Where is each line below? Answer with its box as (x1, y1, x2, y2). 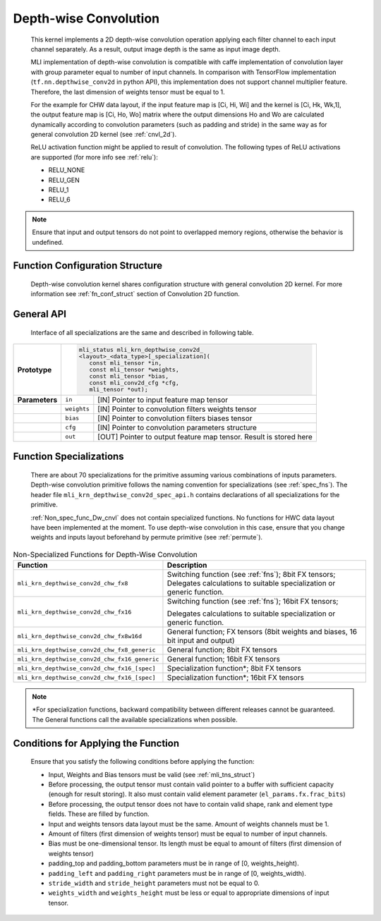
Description (167, 561, 207, 571)
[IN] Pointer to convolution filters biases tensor (97, 413, 253, 423)
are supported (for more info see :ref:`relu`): (30, 152, 158, 161)
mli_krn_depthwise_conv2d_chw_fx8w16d (17, 632, 143, 640)
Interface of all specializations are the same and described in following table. (30, 328, 254, 336)
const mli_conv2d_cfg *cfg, (89, 379, 179, 387)
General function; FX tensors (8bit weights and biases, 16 (167, 627, 358, 637)
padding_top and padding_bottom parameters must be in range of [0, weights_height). (48, 859, 299, 867)
